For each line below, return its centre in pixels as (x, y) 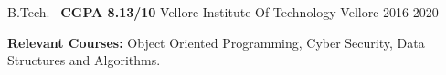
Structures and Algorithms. (84, 60)
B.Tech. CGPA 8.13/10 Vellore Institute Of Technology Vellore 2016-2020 (223, 12)
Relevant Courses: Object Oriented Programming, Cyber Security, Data (216, 42)
